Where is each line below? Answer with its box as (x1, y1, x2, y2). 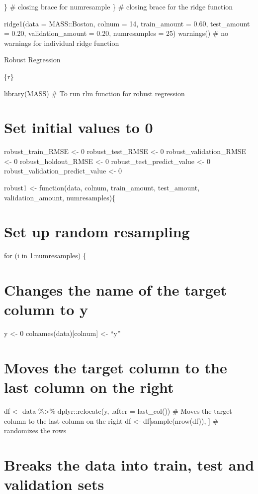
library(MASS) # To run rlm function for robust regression (4, 88, 185, 98)
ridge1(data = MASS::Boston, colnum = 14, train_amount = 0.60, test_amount (4, 18, 250, 28)
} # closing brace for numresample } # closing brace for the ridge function (4, 1, 233, 11)
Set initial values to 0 (4, 117, 153, 138)
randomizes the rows (4, 425, 67, 436)
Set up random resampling (4, 221, 190, 242)
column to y (4, 299, 88, 320)
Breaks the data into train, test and (4, 455, 255, 475)
